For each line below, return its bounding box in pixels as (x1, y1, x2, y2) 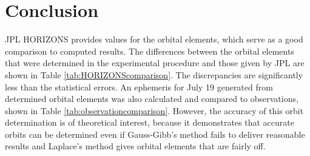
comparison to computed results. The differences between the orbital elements (5, 44, 294, 57)
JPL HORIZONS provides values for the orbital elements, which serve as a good (5, 33, 303, 46)
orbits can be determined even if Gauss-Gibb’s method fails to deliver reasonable (5, 127, 305, 140)
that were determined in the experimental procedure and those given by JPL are (5, 56, 305, 69)
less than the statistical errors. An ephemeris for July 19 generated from (5, 80, 273, 93)
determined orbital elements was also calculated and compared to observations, (5, 92, 298, 105)
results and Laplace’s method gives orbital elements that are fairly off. (5, 140, 266, 152)
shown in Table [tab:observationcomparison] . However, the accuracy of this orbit (5, 104, 304, 117)
